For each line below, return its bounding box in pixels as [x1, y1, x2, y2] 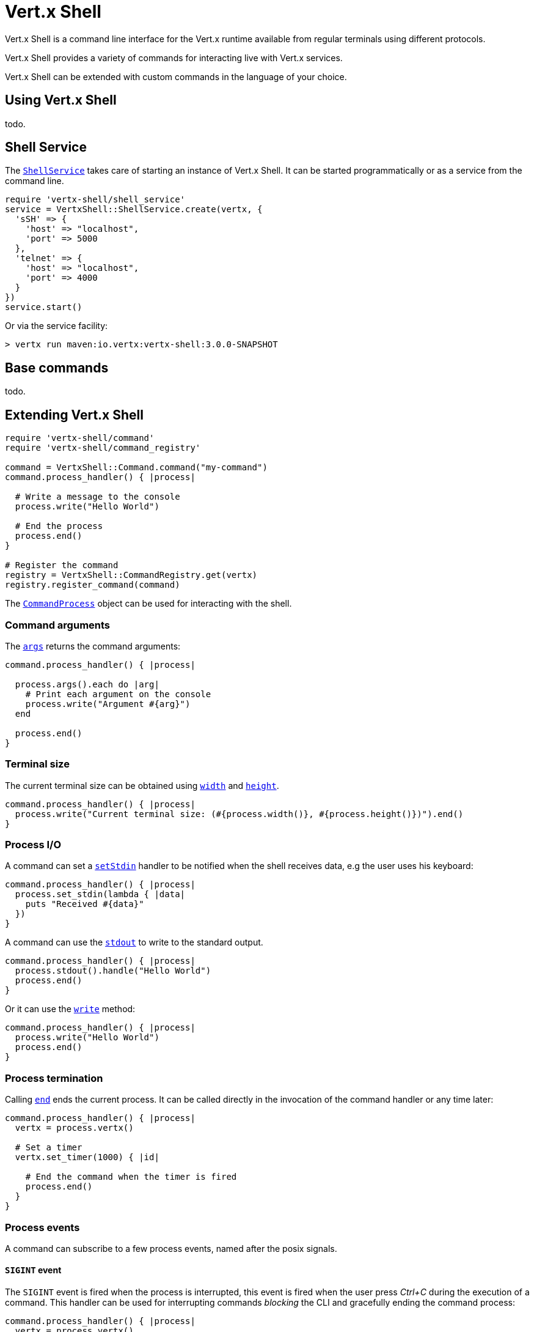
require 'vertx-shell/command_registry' [5, 443, 201, 453]
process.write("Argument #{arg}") [25, 698, 191, 709]
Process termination [5, 1071, 103, 1084]
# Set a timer [15, 1142, 82, 1153]
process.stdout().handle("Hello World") [15, 966, 211, 976]
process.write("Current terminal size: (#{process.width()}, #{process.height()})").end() [15, 808, 464, 819]
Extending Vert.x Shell [5, 407, 144, 423]
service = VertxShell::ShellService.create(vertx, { [5, 204, 263, 215]
